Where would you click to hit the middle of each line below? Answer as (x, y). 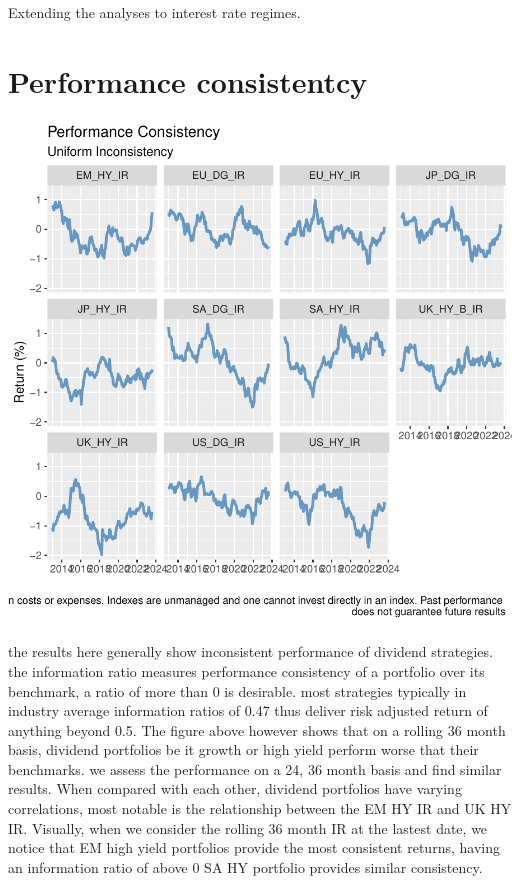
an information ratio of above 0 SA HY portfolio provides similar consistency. (245, 866)
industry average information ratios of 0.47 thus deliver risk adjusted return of (248, 710)
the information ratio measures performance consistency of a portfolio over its (246, 670)
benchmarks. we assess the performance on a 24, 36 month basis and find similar (255, 768)
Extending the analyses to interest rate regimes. (154, 12)
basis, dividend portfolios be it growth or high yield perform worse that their (243, 749)
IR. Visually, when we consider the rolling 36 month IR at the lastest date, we (248, 827)
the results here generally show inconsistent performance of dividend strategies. (250, 651)
